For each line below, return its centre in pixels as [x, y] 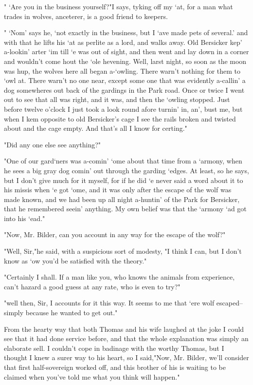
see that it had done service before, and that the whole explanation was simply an [126, 338]
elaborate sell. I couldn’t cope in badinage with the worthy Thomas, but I [114, 348]
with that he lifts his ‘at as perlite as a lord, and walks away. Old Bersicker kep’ [123, 42]
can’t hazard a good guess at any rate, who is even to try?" [92, 286]
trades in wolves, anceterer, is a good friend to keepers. [86, 16]
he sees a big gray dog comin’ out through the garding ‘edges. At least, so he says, [126, 170]
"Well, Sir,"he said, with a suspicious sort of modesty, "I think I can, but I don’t [123, 251]
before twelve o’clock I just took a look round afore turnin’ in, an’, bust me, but [123, 109]
